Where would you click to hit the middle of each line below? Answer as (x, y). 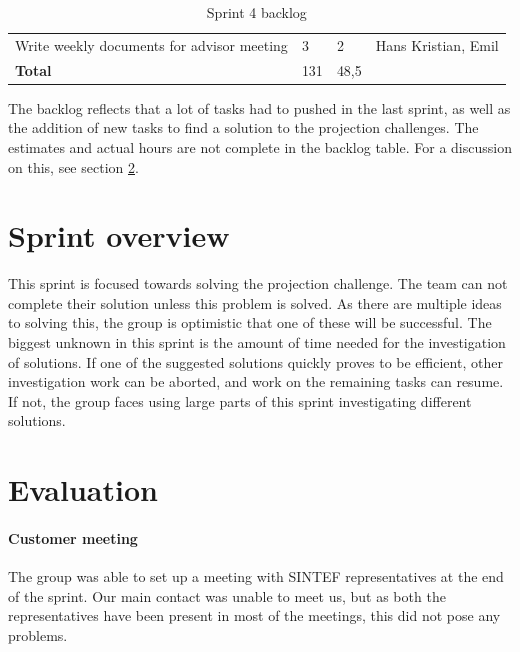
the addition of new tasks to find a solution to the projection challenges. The (243, 127)
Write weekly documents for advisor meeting (151, 44)
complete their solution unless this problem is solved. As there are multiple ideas (255, 302)
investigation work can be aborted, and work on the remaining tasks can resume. (256, 381)
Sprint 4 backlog (256, 12)
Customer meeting (73, 538)
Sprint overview (119, 235)
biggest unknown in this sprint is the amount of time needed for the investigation (257, 342)
